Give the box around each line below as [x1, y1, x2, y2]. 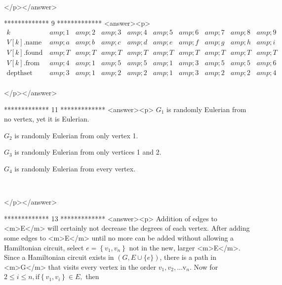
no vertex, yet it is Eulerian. [4, 114, 89, 124]
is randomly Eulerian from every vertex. [14, 163, 136, 173]
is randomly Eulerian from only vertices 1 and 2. [14, 147, 161, 157]
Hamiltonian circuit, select [4, 242, 84, 252]
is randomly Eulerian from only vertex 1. [14, 130, 138, 140]
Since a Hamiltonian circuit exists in [4, 252, 114, 262]
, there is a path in [160, 252, 216, 262]
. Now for [189, 261, 218, 272]
